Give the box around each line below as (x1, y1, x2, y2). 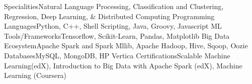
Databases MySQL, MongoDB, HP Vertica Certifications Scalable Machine (4, 50, 230, 60)
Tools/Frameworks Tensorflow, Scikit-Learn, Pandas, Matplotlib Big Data (4, 30, 230, 41)
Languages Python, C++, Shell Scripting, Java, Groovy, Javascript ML (4, 21, 222, 31)
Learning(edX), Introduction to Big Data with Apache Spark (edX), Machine (4, 60, 242, 70)
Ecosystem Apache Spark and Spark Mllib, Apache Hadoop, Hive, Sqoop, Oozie (4, 40, 248, 51)
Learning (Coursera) (4, 70, 67, 80)
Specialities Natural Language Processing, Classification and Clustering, (4, 1, 224, 11)
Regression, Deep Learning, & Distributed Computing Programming (4, 11, 215, 21)
